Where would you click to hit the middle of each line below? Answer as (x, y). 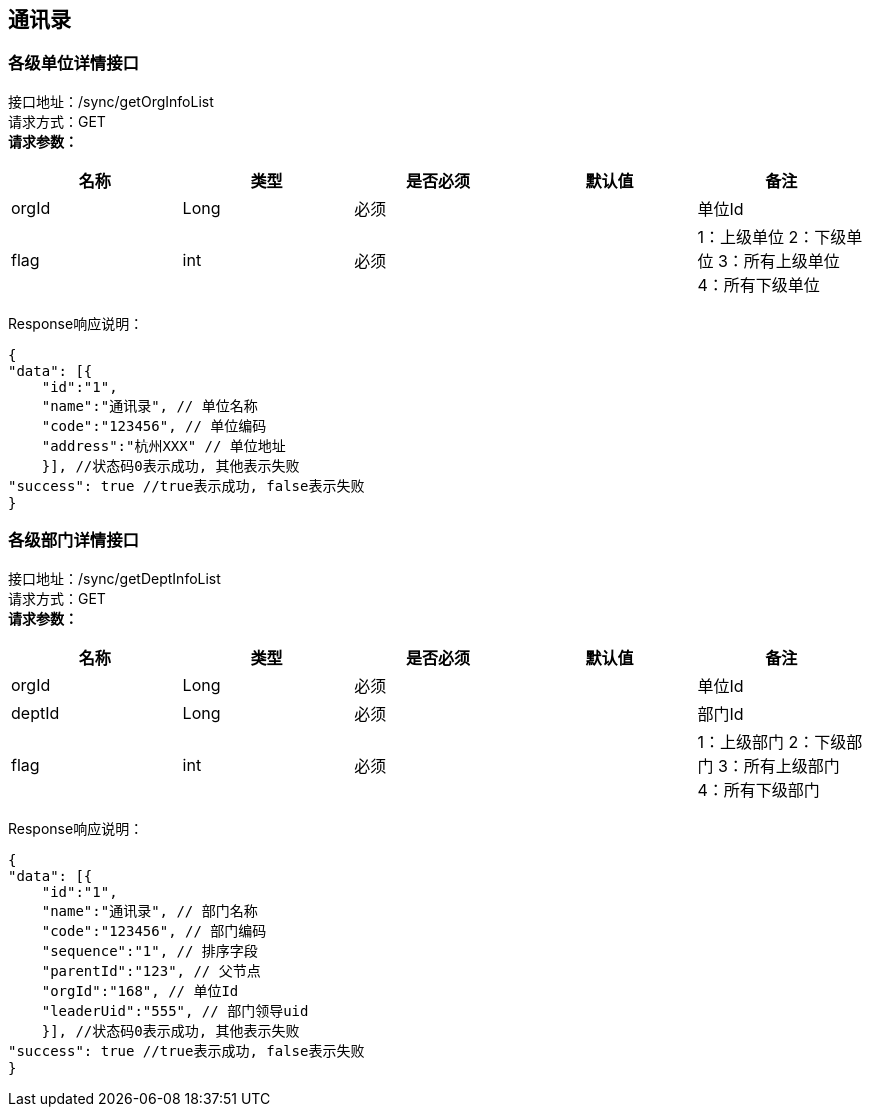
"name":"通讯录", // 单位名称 (149, 405)
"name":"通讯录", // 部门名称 (149, 910)
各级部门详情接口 (73, 540)
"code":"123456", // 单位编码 (154, 425)
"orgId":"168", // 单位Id (140, 990)
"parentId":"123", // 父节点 (151, 970)
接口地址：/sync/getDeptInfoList (114, 578)
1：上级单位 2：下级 (772, 236)
